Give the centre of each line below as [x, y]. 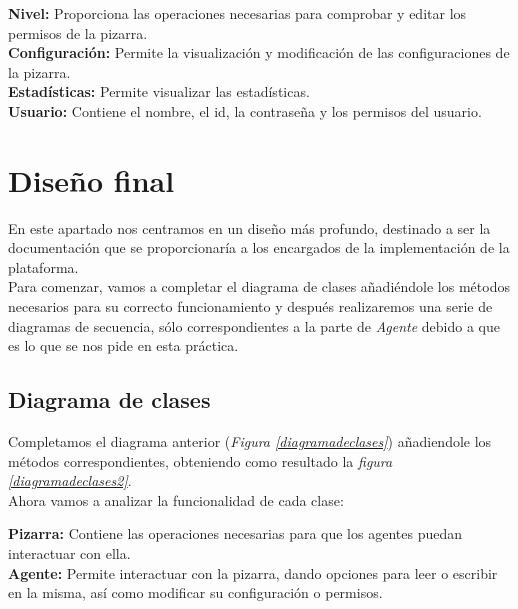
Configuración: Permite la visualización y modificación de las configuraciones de [259, 52]
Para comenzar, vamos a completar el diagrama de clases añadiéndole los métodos [259, 286]
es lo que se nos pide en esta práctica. [123, 345]
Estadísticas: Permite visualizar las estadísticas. [159, 91]
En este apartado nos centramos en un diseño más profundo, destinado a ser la [249, 227]
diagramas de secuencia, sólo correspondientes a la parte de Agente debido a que [254, 325]
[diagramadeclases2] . [70, 480]
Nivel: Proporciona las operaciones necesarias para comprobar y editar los [237, 13]
